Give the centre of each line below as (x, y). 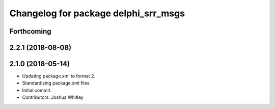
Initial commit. (37, 90)
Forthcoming (30, 31)
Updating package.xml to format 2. (59, 76)
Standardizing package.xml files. (57, 83)
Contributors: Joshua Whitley (53, 97)
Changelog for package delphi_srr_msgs (97, 13)
